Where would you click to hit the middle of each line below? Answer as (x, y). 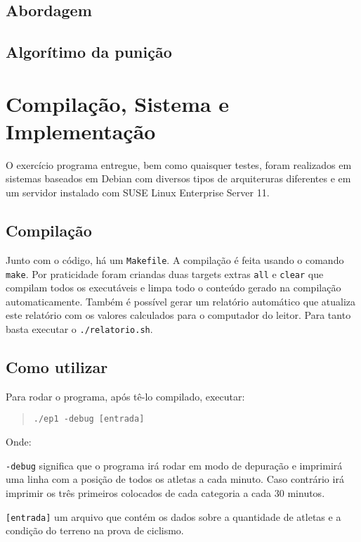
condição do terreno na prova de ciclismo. (95, 530)
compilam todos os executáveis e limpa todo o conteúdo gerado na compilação (173, 288)
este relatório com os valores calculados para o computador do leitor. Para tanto (178, 315)
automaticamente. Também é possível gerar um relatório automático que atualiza (181, 301)
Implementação (81, 131)
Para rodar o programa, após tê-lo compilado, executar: (125, 396)
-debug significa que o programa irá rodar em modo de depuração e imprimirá (174, 465)
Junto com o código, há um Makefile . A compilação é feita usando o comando (175, 259)
